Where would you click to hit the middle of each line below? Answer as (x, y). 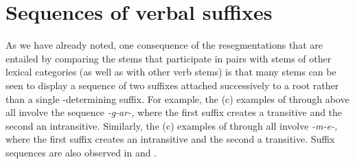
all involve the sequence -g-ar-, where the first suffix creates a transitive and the (174, 112)
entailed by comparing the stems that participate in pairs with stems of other (169, 58)
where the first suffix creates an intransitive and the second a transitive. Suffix (170, 139)
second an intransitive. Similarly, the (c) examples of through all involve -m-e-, (172, 125)
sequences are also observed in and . (81, 152)
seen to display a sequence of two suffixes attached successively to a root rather (172, 85)
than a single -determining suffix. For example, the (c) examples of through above (177, 98)
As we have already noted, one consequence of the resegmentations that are (164, 45)
